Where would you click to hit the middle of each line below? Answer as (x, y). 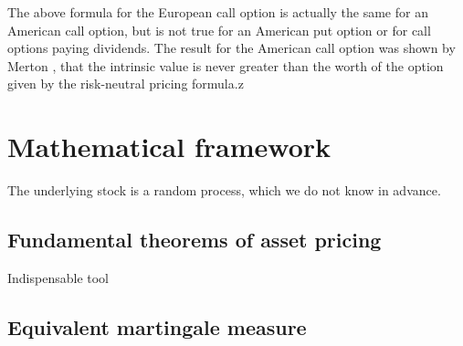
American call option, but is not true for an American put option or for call (219, 30)
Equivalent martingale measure (157, 326)
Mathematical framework (169, 147)
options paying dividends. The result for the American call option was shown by (231, 48)
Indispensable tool (58, 277)
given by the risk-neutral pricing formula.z (126, 84)
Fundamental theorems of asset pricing (195, 240)
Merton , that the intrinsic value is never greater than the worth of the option (226, 65)
